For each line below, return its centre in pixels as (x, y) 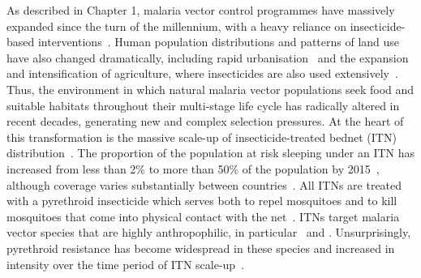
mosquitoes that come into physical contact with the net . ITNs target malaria (203, 216)
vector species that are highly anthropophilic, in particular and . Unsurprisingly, (209, 232)
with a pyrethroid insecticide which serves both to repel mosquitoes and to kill (202, 201)
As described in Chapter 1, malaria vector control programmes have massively (201, 10)
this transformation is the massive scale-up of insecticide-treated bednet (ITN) (202, 137)
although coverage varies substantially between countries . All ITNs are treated (204, 184)
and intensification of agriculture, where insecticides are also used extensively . (202, 73)
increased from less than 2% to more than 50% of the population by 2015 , (193, 168)
